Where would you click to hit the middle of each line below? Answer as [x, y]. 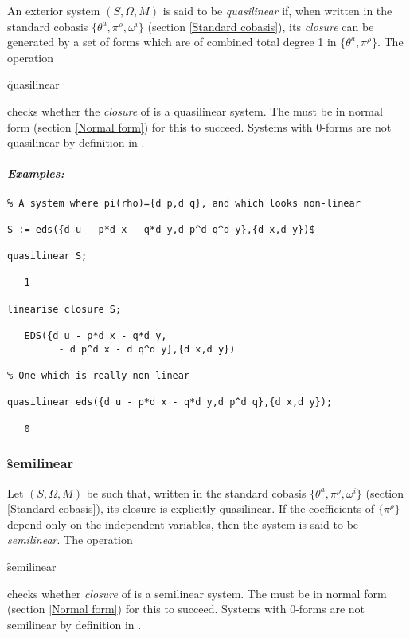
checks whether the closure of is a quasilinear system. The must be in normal [195, 110]
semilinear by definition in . [74, 624]
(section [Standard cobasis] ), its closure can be [261, 26]
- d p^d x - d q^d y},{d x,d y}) [147, 349]
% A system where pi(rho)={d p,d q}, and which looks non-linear [184, 203]
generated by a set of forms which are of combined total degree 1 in [172, 42]
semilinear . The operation [70, 540]
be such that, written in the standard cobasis [196, 492]
